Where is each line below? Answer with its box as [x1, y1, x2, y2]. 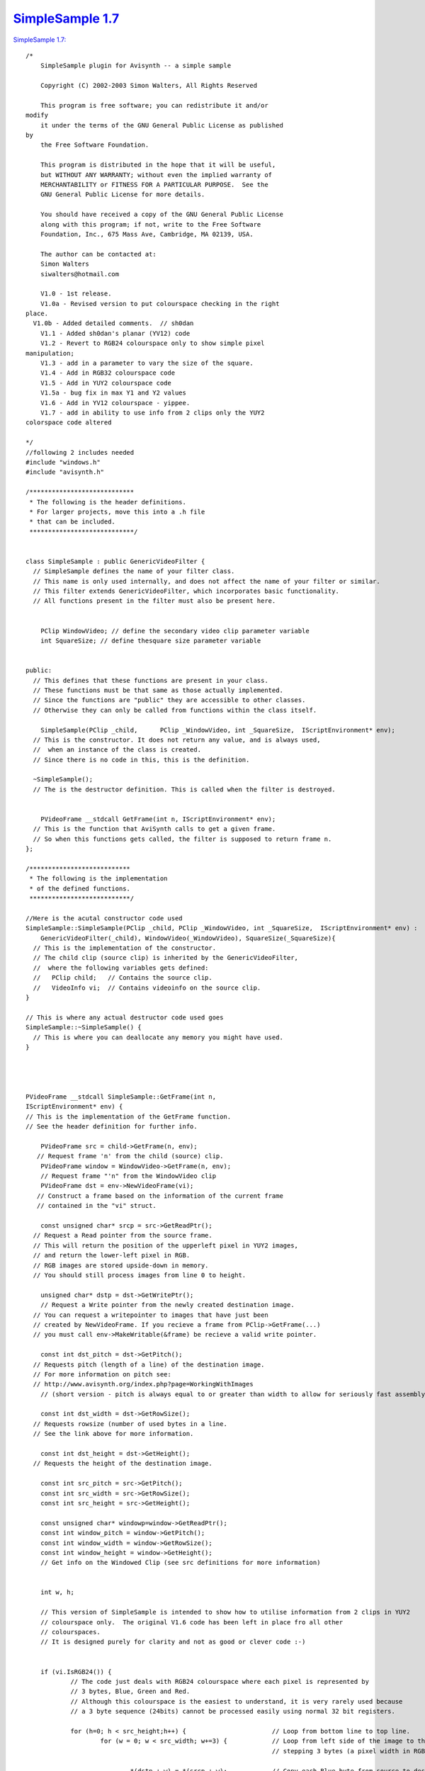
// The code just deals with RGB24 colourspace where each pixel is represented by [70, 1677, 370, 1685]
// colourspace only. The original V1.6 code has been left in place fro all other [40, 1618, 344, 1626]
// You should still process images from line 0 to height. [33, 1271, 246, 1279]
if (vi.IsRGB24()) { [40, 1668, 112, 1675]
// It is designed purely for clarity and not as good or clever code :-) [40, 1638, 306, 1646]
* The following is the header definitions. [29, 498, 187, 506]
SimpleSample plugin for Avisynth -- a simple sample [40, 62, 232, 70]
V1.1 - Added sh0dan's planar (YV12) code [40, 329, 191, 337]
